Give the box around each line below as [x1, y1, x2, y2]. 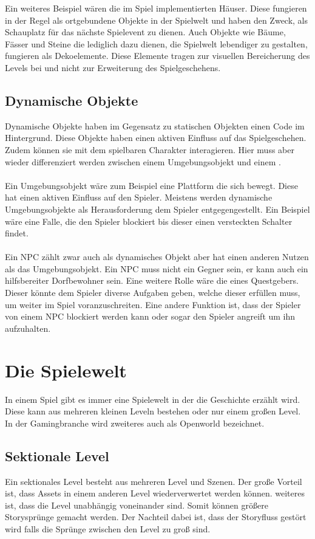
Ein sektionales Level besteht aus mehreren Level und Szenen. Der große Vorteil [5, 475, 302, 487]
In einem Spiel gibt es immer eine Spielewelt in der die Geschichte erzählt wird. [5, 393, 300, 405]
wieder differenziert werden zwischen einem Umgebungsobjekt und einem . [5, 155, 281, 168]
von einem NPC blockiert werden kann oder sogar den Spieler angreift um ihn [5, 310, 296, 323]
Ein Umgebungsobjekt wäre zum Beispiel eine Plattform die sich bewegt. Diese [5, 179, 298, 191]
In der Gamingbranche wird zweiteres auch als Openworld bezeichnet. [5, 416, 265, 429]
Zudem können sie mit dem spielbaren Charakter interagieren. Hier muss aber [5, 143, 294, 156]
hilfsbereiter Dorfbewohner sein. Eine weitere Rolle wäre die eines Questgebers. [5, 274, 299, 287]
